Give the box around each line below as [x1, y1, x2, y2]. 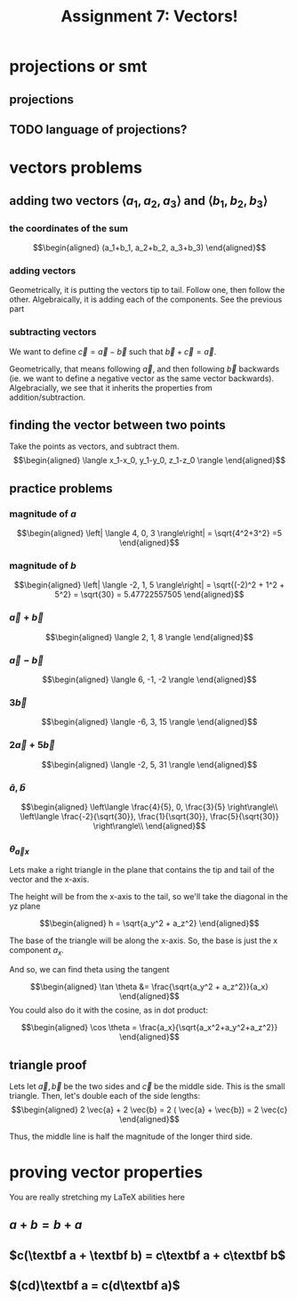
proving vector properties [9, 1162, 203, 1183]
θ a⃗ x [9, 842, 29, 857]
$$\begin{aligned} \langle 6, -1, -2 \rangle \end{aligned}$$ [41, 674, 258, 685]
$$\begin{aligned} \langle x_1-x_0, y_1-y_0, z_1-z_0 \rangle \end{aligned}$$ [12, 455, 286, 466]
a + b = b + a [9, 1217, 83, 1232]
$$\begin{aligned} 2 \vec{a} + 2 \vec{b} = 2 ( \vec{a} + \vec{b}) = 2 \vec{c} [11, 1104, 288, 1115]
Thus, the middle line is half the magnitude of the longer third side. [9, 1131, 253, 1142]
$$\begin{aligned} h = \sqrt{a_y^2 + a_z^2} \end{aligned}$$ [39, 918, 260, 929]
